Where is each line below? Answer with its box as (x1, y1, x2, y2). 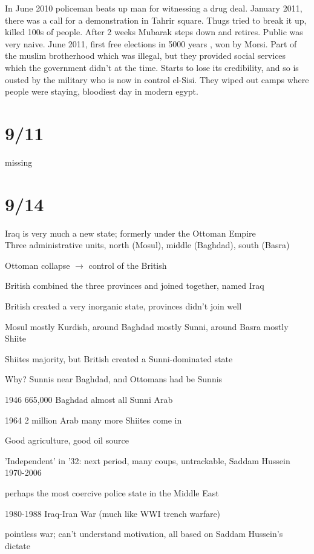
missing (5, 155, 33, 168)
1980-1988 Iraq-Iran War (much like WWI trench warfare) (5, 507, 221, 519)
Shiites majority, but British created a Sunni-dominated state (5, 352, 233, 365)
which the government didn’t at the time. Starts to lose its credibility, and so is (5, 61, 299, 73)
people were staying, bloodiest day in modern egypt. (5, 85, 198, 98)
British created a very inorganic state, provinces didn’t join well (5, 299, 242, 312)
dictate (5, 539, 30, 552)
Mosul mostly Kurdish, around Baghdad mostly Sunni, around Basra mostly (5, 320, 289, 333)
